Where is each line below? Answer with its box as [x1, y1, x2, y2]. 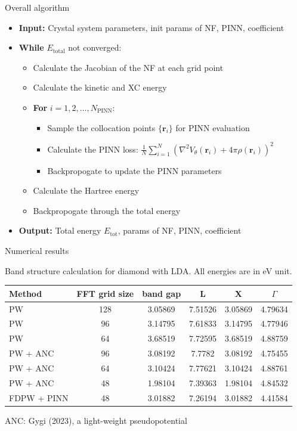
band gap [142, 287, 181, 299]
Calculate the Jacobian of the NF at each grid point [33, 61, 224, 73]
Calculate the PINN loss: [47, 142, 138, 155]
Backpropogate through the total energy [33, 204, 181, 216]
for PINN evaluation [175, 121, 250, 134]
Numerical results [5, 244, 69, 257]
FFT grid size [76, 287, 134, 299]
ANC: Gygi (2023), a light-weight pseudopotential [5, 414, 187, 426]
